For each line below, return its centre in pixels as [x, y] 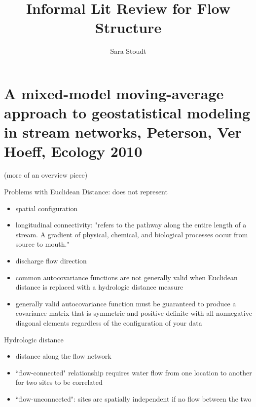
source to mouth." [42, 244]
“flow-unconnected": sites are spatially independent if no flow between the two [133, 398]
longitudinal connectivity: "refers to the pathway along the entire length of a [131, 225]
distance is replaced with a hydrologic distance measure [99, 287]
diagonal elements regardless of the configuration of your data [109, 322]
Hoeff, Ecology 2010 [73, 151]
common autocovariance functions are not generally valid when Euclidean [127, 277]
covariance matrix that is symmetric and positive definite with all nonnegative [134, 313]
